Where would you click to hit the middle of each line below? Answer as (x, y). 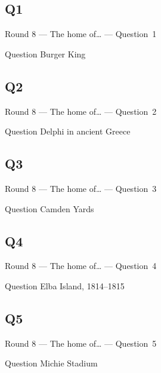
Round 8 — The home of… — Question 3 (81, 188)
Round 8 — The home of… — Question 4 (81, 266)
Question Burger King (45, 53)
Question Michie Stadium (51, 363)
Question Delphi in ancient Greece (68, 131)
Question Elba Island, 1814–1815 (65, 285)
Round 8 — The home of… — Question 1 (81, 34)
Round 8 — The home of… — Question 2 (81, 111)
